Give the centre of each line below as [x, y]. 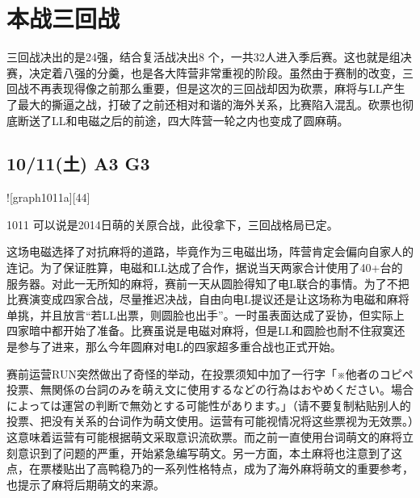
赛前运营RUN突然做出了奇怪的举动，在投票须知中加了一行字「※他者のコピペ [210, 373]
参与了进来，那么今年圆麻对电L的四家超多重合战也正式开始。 [179, 347]
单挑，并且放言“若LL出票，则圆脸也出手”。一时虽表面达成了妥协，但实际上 [206, 314]
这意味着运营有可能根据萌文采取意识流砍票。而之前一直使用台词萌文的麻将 [204, 437]
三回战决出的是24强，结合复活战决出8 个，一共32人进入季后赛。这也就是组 [204, 57]
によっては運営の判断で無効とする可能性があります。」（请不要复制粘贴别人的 [209, 405]
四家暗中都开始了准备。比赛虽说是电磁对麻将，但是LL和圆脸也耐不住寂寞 [200, 331]
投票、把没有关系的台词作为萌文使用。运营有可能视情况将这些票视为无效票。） [210, 421]
